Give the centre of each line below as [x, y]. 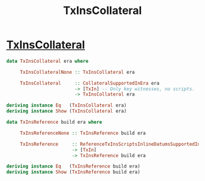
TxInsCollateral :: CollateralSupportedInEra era [90, 83]
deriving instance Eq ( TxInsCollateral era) [67, 105]
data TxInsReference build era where [54, 122]
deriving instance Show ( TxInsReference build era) [73, 172]
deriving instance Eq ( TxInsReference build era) [73, 166]
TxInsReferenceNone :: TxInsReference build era [83, 133]
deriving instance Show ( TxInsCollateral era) [67, 111]
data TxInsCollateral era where [47, 61]
